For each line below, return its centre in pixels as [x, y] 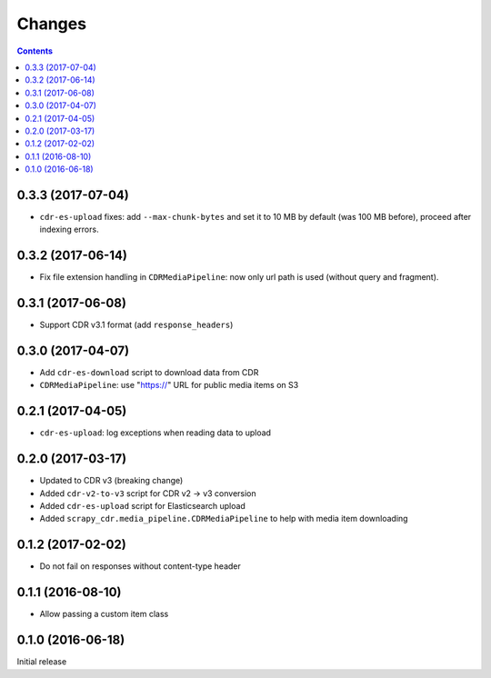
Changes [51, 24]
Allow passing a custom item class [104, 614]
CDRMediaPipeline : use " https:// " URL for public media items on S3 [169, 385]
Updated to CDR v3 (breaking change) [111, 481]
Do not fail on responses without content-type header [140, 566]
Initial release [42, 662]
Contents [35, 51]
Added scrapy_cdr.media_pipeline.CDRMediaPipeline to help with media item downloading [224, 519]
